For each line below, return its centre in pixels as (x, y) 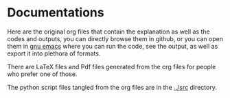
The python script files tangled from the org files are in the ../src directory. (112, 87)
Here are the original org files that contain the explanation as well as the (109, 32)
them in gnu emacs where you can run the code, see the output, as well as (113, 46)
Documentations (56, 13)
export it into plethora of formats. (54, 53)
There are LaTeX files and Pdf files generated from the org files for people (112, 66)
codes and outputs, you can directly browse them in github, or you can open (115, 38)
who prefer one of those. (42, 74)
